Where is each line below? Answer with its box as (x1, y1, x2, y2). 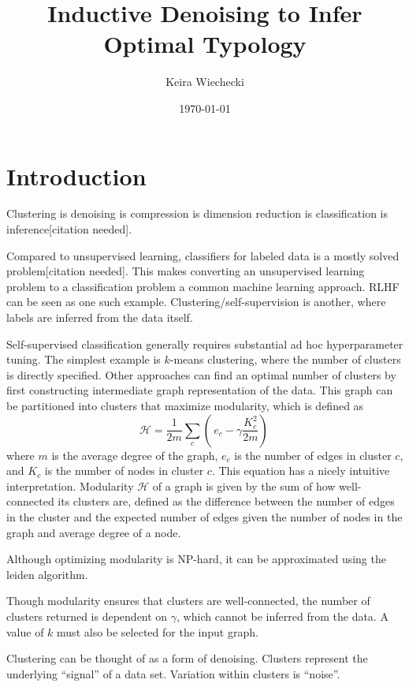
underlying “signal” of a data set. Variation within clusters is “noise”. (6, 665, 340, 681)
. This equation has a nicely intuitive (211, 462, 390, 479)
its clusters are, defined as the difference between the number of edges (58, 493, 395, 510)
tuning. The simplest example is (6, 351, 161, 368)
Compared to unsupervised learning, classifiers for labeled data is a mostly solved (6, 247, 400, 263)
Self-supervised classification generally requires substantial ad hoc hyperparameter (6, 335, 403, 352)
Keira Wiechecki (165, 73, 244, 90)
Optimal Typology (103, 28, 307, 60)
